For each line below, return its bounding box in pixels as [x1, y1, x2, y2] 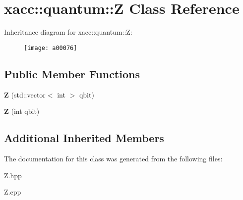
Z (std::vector [4, 89, 46, 100]
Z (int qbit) [4, 106, 40, 116]
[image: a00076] [24, 44, 77, 51]
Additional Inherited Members [4, 130, 164, 146]
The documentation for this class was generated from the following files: [4, 153, 223, 163]
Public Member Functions [4, 66, 140, 81]
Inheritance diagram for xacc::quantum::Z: [4, 27, 132, 37]
